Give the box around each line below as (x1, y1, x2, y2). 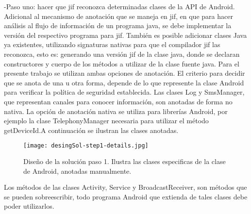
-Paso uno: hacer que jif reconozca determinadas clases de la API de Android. (4, 1, 235, 11)
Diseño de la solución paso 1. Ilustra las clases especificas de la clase (23, 156, 226, 166)
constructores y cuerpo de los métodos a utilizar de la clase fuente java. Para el (4, 58, 239, 68)
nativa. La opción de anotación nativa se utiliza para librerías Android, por (4, 106, 228, 116)
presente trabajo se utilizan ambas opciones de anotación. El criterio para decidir (4, 68, 245, 78)
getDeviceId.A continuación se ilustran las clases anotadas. (4, 125, 179, 135)
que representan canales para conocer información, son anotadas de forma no (4, 96, 233, 106)
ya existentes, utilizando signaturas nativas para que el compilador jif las (4, 39, 220, 49)
